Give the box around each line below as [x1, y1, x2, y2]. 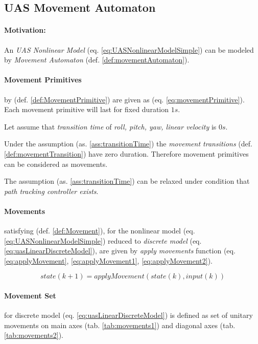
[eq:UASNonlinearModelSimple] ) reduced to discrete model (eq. [4, 235, 202, 246]
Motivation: [4, 25, 46, 35]
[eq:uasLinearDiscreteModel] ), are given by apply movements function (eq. [4, 245, 236, 256]
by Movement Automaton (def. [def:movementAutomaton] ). [4, 54, 190, 65]
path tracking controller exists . [4, 185, 99, 196]
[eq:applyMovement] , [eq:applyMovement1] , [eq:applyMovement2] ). [4, 255, 213, 266]
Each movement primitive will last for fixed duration [4, 104, 169, 115]
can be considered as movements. [4, 158, 108, 169]
